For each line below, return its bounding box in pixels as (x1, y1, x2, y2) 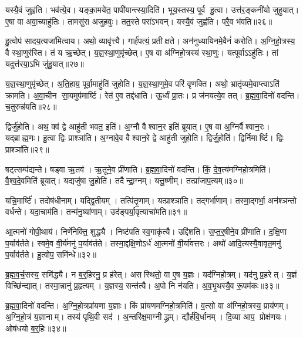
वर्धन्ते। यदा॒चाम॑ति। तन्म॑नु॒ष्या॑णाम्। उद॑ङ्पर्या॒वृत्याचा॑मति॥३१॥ (5, 205, 187, 218)
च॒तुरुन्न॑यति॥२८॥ (5, 100, 57, 113)
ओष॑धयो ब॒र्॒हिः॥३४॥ (5, 322, 66, 334)
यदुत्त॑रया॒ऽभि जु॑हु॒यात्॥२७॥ (5, 58, 84, 70)
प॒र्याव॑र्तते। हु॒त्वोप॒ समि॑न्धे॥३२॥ (5, 248, 96, 261)
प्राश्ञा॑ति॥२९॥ (5, 143, 49, 155)
